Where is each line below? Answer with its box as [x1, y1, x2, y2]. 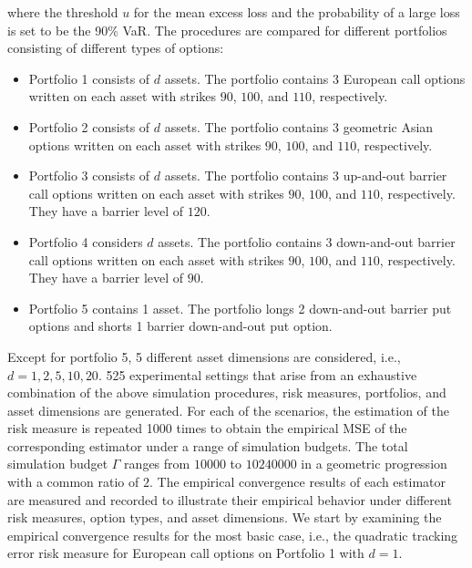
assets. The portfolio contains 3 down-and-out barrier [158, 232, 456, 251]
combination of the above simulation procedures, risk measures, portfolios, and [7, 383, 446, 402]
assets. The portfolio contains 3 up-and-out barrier [164, 166, 447, 185]
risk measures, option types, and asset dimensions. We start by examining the [7, 508, 442, 527]
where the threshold [7, 3, 118, 21]
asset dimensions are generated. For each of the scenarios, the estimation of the [7, 400, 450, 419]
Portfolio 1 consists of [28, 68, 150, 88]
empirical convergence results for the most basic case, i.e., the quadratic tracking [7, 525, 458, 544]
